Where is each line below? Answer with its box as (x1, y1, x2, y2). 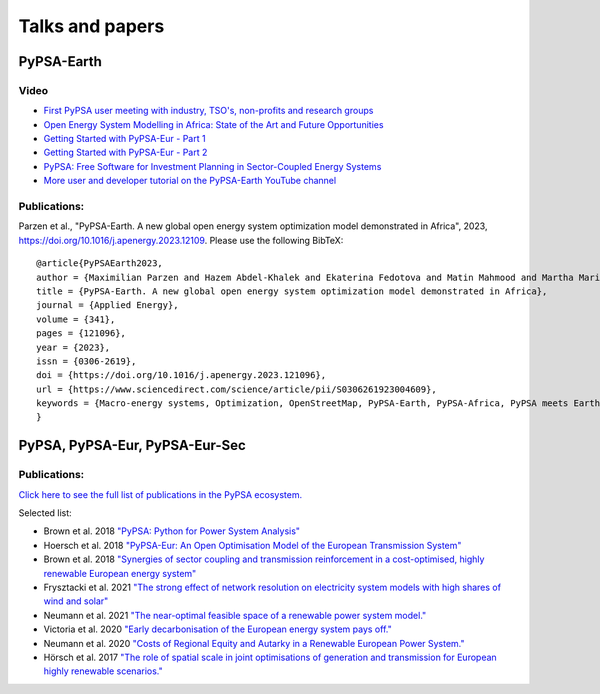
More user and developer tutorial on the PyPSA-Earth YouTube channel (43, 175, 337, 187)
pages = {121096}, (36, 328, 127, 339)
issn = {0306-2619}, (36, 355, 137, 367)
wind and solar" (43, 595, 109, 607)
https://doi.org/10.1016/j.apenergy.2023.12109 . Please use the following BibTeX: (18, 234, 344, 246)
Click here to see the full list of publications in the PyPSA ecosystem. (18, 488, 303, 500)
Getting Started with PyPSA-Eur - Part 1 (43, 133, 206, 145)
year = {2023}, (36, 341, 111, 353)
